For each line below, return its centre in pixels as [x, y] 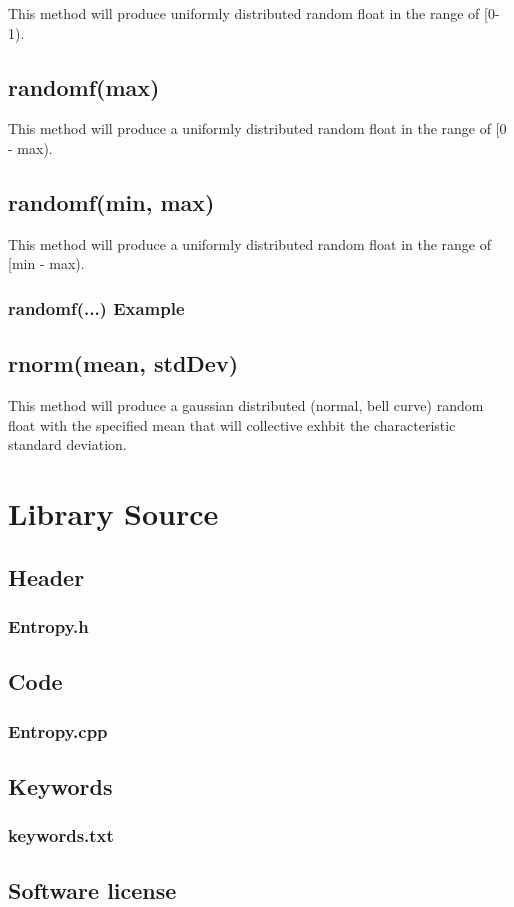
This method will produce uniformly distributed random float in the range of [244, 13]
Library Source [113, 512]
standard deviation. [67, 444]
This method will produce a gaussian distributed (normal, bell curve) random [246, 405]
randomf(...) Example [96, 307]
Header [46, 576]
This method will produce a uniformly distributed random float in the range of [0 [257, 128]
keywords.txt [61, 835]
